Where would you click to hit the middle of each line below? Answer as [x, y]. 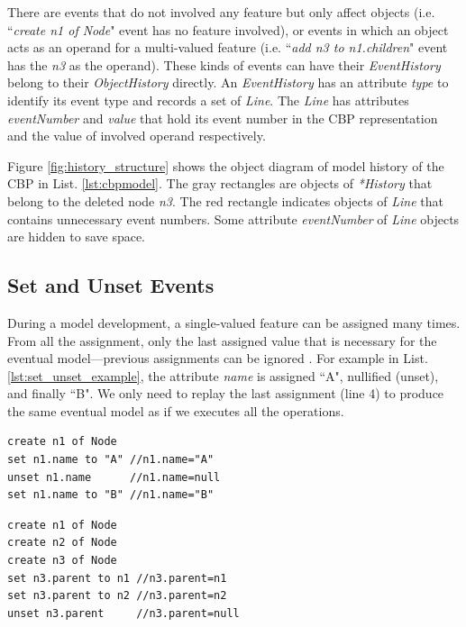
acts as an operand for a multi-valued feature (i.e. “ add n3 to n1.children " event [228, 47]
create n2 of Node [62, 543]
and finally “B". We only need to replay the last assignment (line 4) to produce [226, 393]
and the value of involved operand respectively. [137, 136]
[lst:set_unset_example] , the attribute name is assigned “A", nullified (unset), [223, 375]
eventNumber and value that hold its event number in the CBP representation [223, 118]
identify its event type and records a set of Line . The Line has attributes [208, 100]
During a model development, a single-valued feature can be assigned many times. [234, 322]
